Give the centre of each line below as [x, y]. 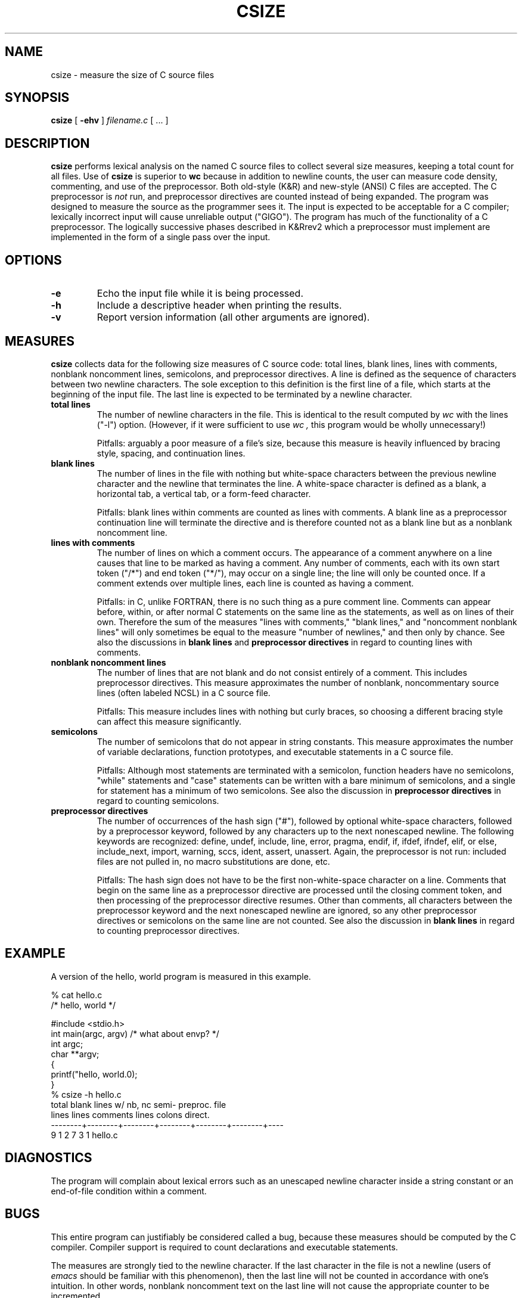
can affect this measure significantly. [169, 721]
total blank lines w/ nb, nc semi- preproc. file [139, 1104]
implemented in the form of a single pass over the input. [161, 237]
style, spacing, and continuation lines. [171, 453]
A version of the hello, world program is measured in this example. [181, 976]
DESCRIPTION [47, 143]
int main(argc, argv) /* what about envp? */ [135, 1033]
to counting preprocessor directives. [168, 930]
